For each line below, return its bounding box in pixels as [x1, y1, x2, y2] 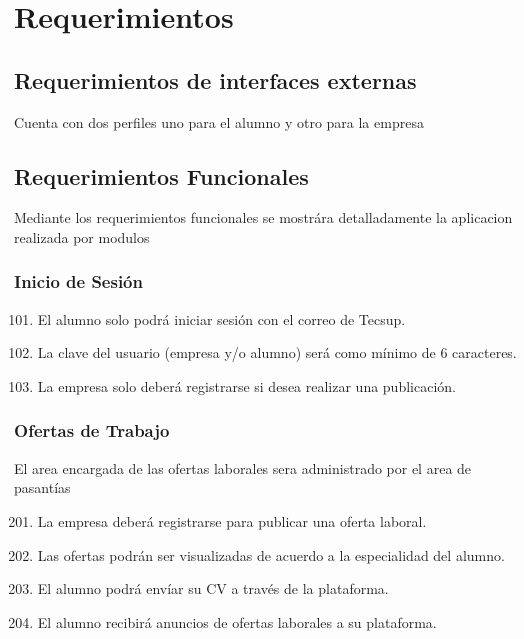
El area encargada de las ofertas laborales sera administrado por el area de [14, 457, 472, 478]
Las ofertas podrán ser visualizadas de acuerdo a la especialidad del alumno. [37, 544, 505, 565]
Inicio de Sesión [14, 269, 143, 294]
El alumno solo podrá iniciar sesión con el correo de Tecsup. [37, 308, 406, 329]
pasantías [14, 477, 71, 498]
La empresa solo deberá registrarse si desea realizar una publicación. [37, 375, 456, 396]
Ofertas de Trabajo [14, 418, 170, 443]
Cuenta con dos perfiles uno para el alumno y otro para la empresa [14, 111, 424, 132]
